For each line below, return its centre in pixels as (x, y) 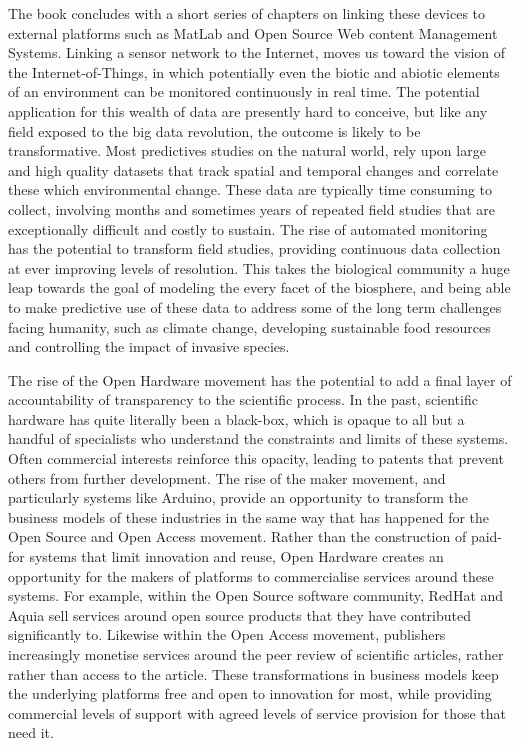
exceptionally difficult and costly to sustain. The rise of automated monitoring (248, 228)
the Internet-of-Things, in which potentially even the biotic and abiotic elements (254, 71)
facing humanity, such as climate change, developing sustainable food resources (249, 326)
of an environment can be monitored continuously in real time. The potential (244, 91)
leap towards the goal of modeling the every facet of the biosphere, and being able (259, 287)
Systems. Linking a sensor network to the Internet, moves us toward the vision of (257, 52)
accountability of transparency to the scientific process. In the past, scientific (243, 399)
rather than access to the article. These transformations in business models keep (253, 673)
